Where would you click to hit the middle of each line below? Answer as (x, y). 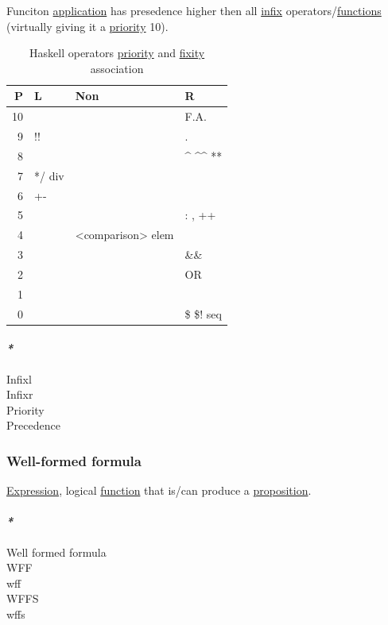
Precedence (33, 425)
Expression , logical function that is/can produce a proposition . (159, 490)
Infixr (20, 394)
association (117, 68)
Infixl (19, 378)
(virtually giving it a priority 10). (87, 26)
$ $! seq (203, 313)
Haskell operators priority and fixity (117, 53)
